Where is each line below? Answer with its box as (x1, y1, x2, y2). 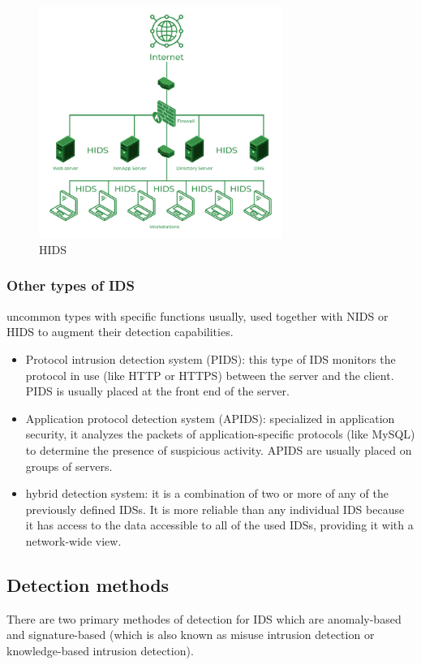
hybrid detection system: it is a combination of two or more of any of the (25, 485, 389, 502)
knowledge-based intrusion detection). (6, 641, 194, 659)
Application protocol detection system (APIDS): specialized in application (25, 409, 395, 426)
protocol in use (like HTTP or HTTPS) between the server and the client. (25, 366, 394, 383)
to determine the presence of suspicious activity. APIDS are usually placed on (25, 441, 412, 458)
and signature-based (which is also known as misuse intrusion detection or (6, 626, 375, 643)
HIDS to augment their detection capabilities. (6, 323, 234, 340)
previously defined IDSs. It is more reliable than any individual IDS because (25, 500, 405, 517)
